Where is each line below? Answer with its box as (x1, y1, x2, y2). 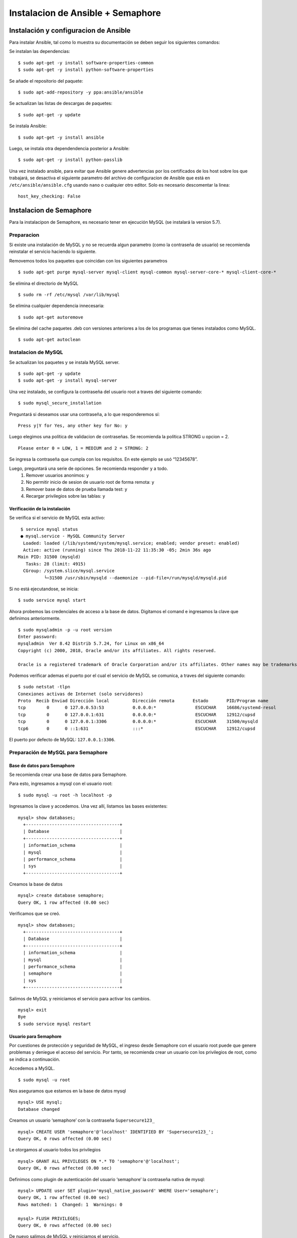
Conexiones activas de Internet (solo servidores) (18, 691, 144, 697)
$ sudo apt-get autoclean (18, 337, 81, 343)
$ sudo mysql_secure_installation (18, 400, 101, 406)
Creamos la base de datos (9, 881, 63, 887)
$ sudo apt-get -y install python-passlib (18, 157, 123, 163)
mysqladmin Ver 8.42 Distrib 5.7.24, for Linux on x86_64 (18, 641, 164, 646)
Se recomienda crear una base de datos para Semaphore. (9, 772, 127, 777)
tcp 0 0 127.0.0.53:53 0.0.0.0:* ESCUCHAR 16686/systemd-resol (18, 705, 277, 711)
